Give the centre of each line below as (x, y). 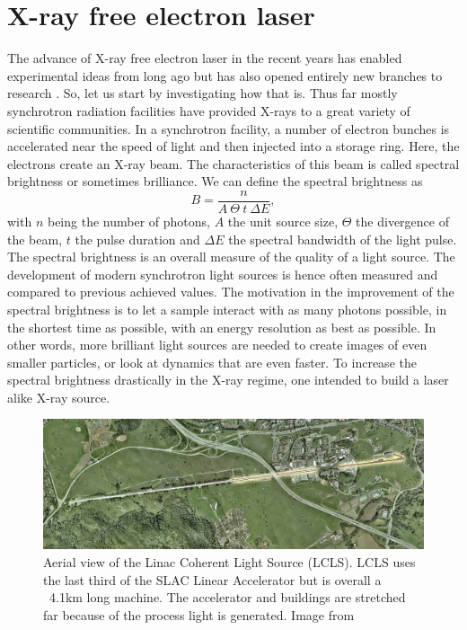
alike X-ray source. (59, 397)
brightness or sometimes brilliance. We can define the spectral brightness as (215, 181)
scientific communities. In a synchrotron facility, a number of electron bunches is (229, 128)
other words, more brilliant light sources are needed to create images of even (217, 345)
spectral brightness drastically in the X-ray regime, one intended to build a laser (228, 380)
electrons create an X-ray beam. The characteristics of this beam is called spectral (233, 163)
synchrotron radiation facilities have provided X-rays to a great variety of (209, 110)
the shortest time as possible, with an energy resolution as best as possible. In (222, 327)
